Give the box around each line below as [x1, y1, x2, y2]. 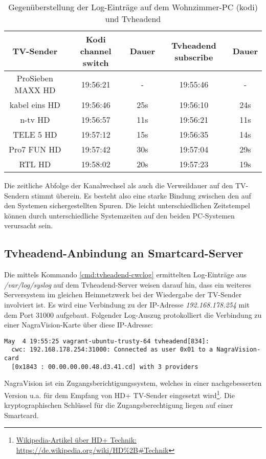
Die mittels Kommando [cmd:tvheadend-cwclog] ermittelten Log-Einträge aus [4, 269, 247, 280]
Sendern [4, 190, 30, 201]
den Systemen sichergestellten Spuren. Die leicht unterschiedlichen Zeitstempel [4, 200, 250, 211]
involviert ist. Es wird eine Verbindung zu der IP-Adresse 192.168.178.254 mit [4, 299, 250, 310]
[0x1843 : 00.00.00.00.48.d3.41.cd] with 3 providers [11, 363, 198, 370]
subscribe [174, 51, 213, 63]
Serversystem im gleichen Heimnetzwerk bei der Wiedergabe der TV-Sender [4, 289, 242, 300]
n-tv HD [20, 114, 50, 125]
